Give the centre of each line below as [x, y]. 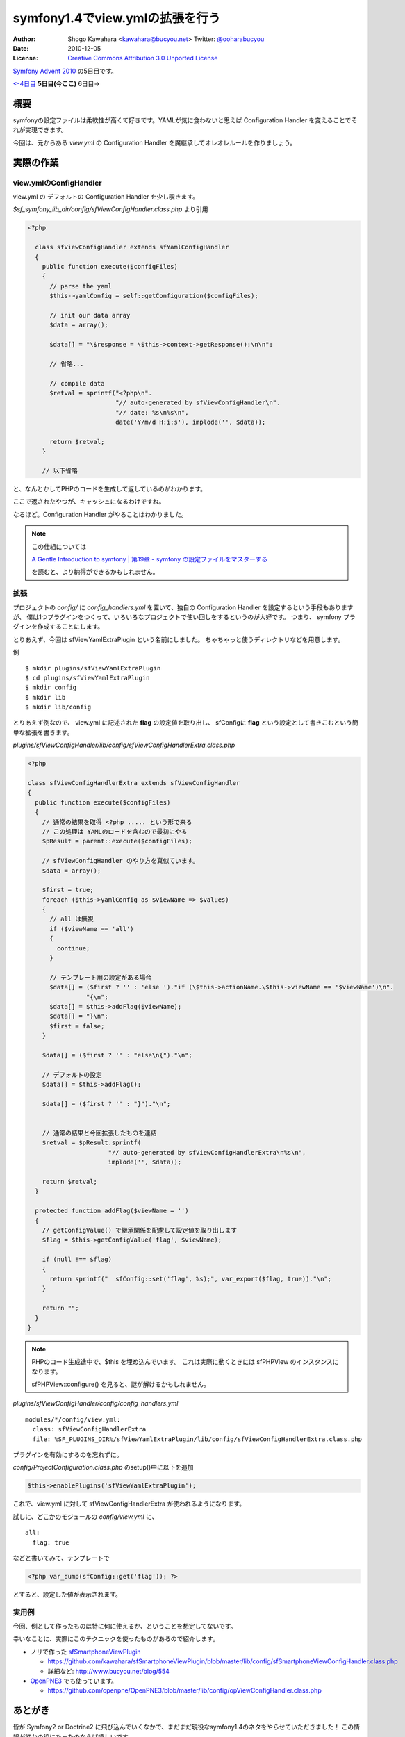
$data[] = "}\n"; [79, 1016]
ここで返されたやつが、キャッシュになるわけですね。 [89, 502]
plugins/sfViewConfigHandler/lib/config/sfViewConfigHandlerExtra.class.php [124, 745]
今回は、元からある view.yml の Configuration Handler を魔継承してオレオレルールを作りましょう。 [155, 142]
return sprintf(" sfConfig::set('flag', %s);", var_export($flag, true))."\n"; [191, 1279]
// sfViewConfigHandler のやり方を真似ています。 [121, 861]
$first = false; [77, 1026]
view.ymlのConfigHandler [57, 183]
